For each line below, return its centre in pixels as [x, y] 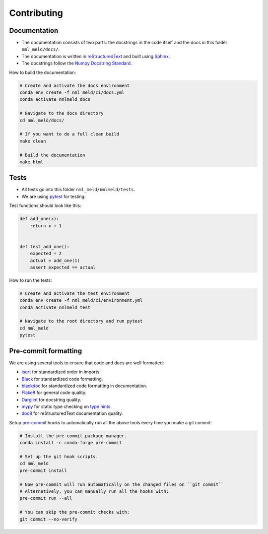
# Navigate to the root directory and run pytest [81, 321]
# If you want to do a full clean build [69, 134]
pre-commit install [43, 470]
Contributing [36, 13]
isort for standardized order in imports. [61, 372]
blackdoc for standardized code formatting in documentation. [84, 386]
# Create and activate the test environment [75, 293]
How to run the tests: [31, 280]
